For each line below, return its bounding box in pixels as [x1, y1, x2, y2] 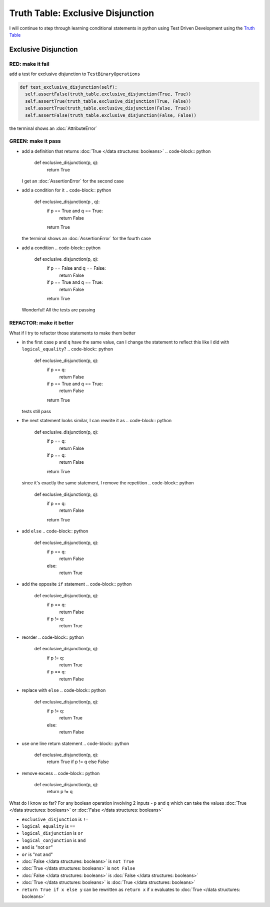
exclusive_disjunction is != [21, 816, 88, 822]
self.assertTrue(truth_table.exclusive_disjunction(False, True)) [25, 105, 191, 111]
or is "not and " [21, 851, 53, 857]
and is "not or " [21, 844, 53, 850]
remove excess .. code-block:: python [21, 770, 100, 776]
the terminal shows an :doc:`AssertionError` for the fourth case [21, 236, 151, 242]
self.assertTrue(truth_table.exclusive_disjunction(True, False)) [25, 98, 191, 104]
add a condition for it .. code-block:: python [21, 187, 111, 193]
